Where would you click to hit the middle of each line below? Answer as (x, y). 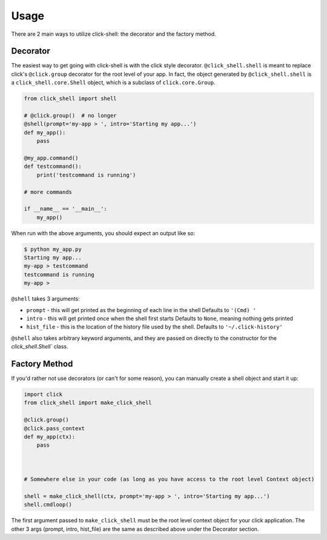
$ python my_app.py (53, 249)
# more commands (48, 192)
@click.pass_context (54, 428)
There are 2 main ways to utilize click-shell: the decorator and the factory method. (114, 34)
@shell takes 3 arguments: (45, 299)
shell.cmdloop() (48, 505)
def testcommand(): (53, 166)
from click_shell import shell (71, 99)
